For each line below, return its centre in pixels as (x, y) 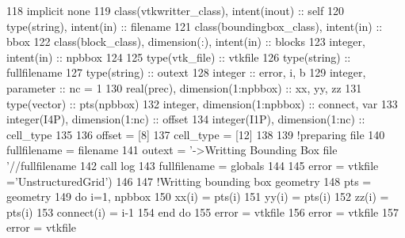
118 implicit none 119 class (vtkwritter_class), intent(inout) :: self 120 (175, 10)
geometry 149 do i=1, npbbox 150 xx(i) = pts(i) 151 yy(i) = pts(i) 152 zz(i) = (198, 196)
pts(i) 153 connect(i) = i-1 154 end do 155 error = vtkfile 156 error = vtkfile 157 (202, 212)
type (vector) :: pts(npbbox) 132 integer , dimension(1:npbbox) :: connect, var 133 (202, 103)
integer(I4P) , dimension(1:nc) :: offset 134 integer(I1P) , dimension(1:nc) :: (186, 119)
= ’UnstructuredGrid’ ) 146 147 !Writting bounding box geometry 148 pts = (189, 181)
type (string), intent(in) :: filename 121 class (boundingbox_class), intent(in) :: (195, 26)
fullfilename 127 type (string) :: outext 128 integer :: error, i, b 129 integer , (186, 72)
